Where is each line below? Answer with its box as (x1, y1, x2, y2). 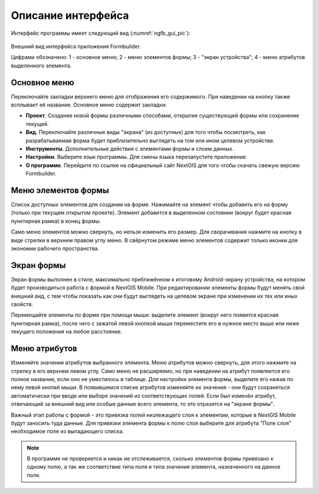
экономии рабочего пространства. (11, 245, 100, 252)
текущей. (25, 120, 49, 127)
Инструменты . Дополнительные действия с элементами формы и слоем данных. (25, 145, 234, 152)
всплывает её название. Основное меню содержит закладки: (11, 101, 167, 109)
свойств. (11, 301, 34, 308)
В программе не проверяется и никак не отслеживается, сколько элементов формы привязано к (27, 455, 274, 462)
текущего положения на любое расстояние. (11, 328, 122, 335)
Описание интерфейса (11, 9, 129, 22)
